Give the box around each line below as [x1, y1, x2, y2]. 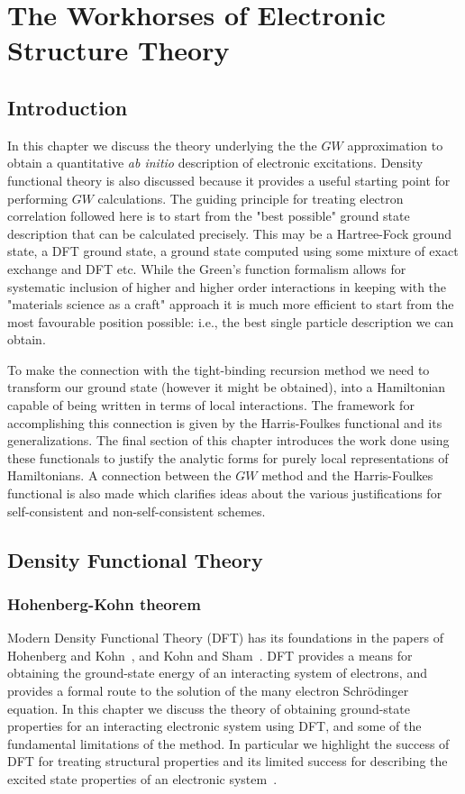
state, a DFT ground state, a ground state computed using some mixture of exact [7, 242, 459, 260]
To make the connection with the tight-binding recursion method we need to [7, 360, 430, 379]
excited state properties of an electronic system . [7, 769, 278, 788]
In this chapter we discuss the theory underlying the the [7, 135, 317, 154]
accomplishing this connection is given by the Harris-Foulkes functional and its [7, 413, 442, 432]
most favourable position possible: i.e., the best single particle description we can [7, 312, 454, 331]
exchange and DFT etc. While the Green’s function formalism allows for [7, 259, 406, 278]
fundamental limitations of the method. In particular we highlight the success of [7, 734, 450, 753]
